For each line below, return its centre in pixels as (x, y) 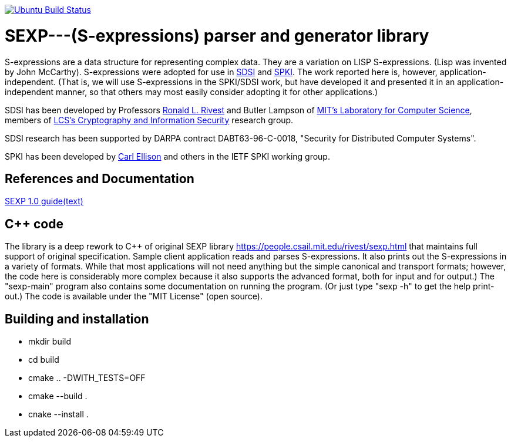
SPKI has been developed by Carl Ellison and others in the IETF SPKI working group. (167, 156)
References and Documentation (100, 178)
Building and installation (77, 319)
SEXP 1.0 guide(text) (44, 201)
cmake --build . (58, 396)
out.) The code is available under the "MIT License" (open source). (134, 296)
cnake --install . (58, 414)
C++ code (34, 224)
